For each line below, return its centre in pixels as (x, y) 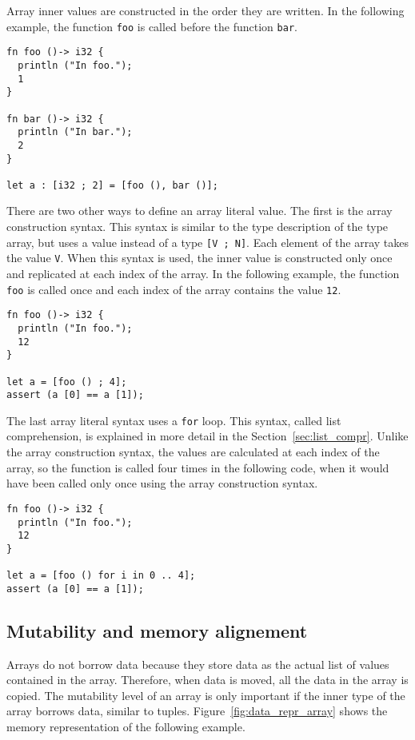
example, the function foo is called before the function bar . (152, 26)
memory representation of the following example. (126, 727)
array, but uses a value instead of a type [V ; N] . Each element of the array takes (208, 242)
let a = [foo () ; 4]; (67, 382)
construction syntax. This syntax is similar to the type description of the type (198, 227)
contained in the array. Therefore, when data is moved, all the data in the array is (207, 680)
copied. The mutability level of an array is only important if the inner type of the (206, 695)
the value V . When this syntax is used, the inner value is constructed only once (200, 258)
